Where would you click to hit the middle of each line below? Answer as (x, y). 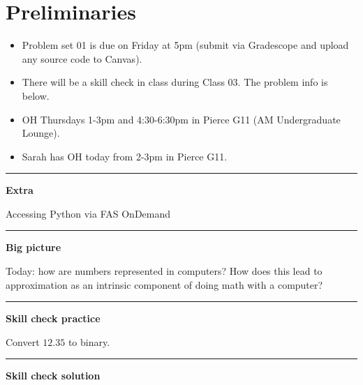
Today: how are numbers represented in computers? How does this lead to (164, 271)
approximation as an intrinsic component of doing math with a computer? (164, 284)
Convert (23, 341)
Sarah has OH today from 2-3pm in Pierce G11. (125, 156)
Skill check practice (53, 318)
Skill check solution (53, 376)
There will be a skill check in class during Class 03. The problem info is (175, 82)
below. (36, 95)
